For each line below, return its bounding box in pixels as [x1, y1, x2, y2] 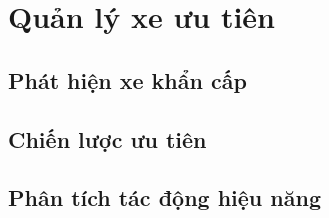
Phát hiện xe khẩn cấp [8, 64, 247, 95]
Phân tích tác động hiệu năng [8, 182, 321, 213]
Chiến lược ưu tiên [8, 123, 207, 154]
